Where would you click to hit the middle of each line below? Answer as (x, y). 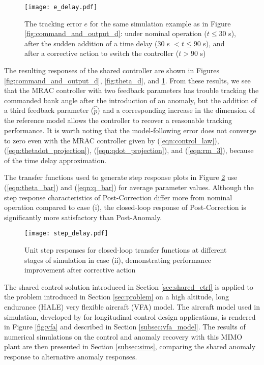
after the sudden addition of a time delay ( (91, 43)
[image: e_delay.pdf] (61, 7)
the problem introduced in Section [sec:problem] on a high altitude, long (117, 297)
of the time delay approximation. (55, 160)
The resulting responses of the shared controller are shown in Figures (112, 70)
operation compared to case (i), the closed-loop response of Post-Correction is (125, 207)
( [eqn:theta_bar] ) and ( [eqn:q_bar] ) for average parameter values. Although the (129, 187)
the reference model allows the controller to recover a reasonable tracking (118, 120)
